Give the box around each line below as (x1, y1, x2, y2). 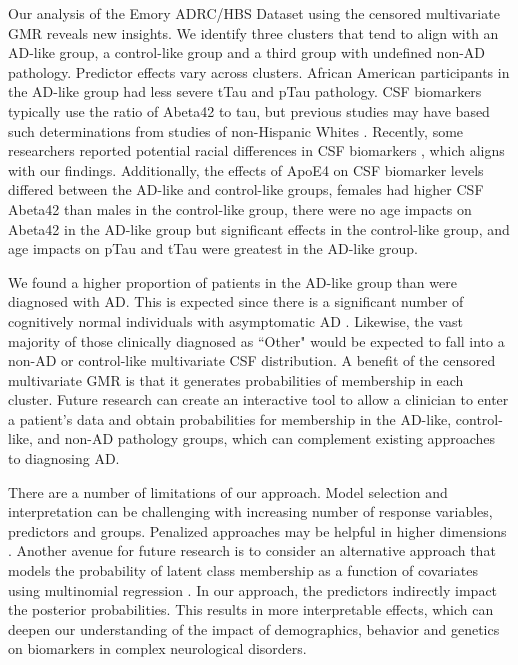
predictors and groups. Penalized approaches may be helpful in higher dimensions (8, 520, 507, 541)
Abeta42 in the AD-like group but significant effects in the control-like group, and (8, 218, 510, 239)
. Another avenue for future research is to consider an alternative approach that (8, 540, 496, 561)
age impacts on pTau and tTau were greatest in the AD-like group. (8, 238, 418, 259)
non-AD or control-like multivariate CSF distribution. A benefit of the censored (8, 350, 496, 371)
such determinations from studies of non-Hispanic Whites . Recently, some (8, 120, 464, 141)
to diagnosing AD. (8, 448, 120, 469)
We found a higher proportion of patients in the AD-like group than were (8, 271, 457, 292)
